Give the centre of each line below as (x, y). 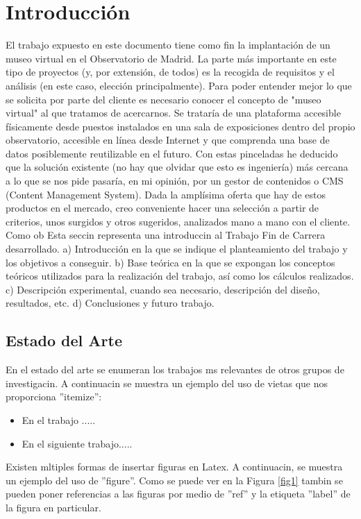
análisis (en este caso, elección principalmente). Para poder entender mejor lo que (179, 85)
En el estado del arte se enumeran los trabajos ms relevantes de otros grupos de (175, 369)
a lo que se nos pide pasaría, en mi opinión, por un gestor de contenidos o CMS (175, 181)
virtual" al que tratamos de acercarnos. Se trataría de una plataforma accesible (173, 113)
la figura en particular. (53, 507)
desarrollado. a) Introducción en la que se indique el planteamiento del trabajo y (177, 249)
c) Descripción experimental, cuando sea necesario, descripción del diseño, (163, 289)
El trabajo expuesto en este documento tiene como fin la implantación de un (168, 45)
